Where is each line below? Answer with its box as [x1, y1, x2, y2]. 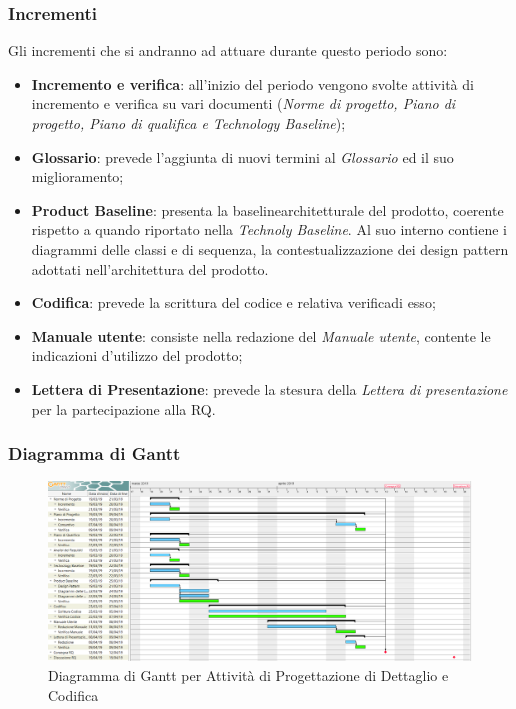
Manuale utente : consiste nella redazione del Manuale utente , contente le [31, 325, 491, 346]
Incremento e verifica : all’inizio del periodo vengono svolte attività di [31, 73, 474, 94]
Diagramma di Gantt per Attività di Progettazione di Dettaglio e [48, 665, 449, 686]
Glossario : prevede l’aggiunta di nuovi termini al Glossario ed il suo [31, 146, 454, 167]
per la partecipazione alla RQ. [31, 398, 216, 419]
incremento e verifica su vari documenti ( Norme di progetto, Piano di [31, 93, 456, 114]
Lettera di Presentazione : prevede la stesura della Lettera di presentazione [31, 378, 508, 399]
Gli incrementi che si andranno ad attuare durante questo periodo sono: [8, 40, 448, 61]
